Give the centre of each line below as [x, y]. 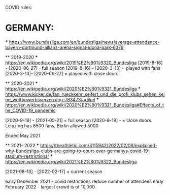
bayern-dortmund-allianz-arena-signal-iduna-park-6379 [64, 47]
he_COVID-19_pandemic [30, 110]
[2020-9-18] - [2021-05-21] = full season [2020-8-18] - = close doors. [79, 120]
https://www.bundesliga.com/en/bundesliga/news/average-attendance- [84, 42]
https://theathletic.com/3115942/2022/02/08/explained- [99, 145]
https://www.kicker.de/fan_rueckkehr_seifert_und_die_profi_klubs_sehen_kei [85, 94]
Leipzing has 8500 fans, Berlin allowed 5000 [52, 126]
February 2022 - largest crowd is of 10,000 [50, 187]
